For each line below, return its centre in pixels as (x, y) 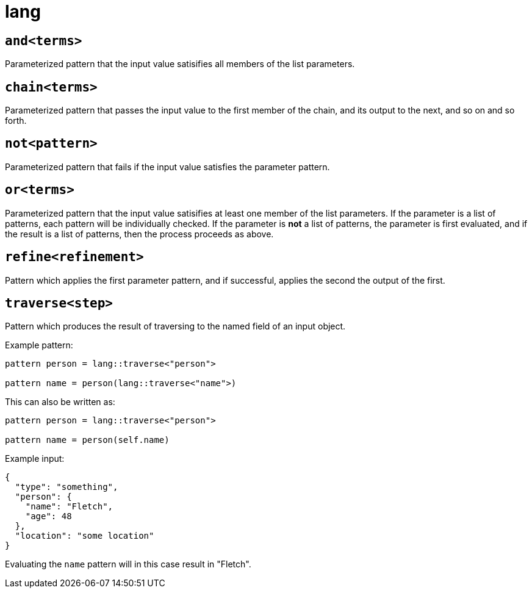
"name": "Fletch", (69, 507)
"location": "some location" (84, 536)
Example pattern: (39, 345)
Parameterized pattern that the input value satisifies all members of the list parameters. (180, 64)
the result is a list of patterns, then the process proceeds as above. (139, 234)
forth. (16, 121)
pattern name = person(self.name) (87, 440)
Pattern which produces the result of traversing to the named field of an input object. (175, 326)
